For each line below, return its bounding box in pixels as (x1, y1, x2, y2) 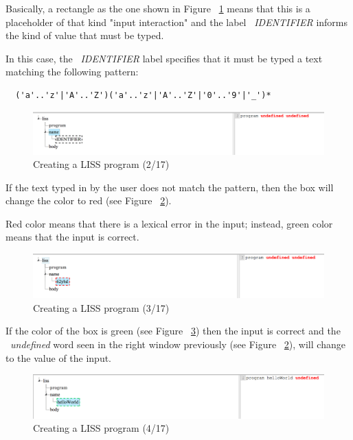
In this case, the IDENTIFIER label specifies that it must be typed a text (5, 51, 323, 65)
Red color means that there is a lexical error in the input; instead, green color (5, 216, 333, 230)
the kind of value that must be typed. (5, 28, 164, 42)
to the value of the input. (5, 350, 112, 365)
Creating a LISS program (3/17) (33, 300, 170, 315)
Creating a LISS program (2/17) (33, 157, 170, 171)
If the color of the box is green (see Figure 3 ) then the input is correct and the (5, 323, 341, 338)
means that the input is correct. (5, 230, 139, 244)
